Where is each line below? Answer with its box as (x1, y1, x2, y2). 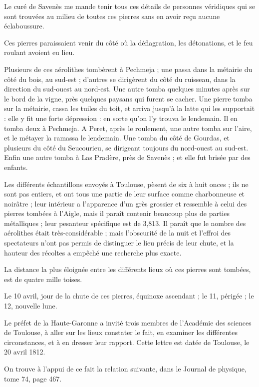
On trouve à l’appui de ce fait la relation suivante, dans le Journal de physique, (4, 363, 247, 373)
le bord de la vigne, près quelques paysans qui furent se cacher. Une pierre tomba (4, 93, 253, 103)
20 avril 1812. (4, 346, 45, 357)
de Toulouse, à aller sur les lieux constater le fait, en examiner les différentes (4, 327, 238, 337)
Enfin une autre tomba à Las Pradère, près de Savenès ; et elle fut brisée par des (4, 152, 251, 162)
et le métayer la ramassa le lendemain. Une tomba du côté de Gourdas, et (4, 132, 230, 143)
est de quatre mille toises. (4, 273, 82, 284)
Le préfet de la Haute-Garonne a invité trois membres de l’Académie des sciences (4, 317, 252, 327)
